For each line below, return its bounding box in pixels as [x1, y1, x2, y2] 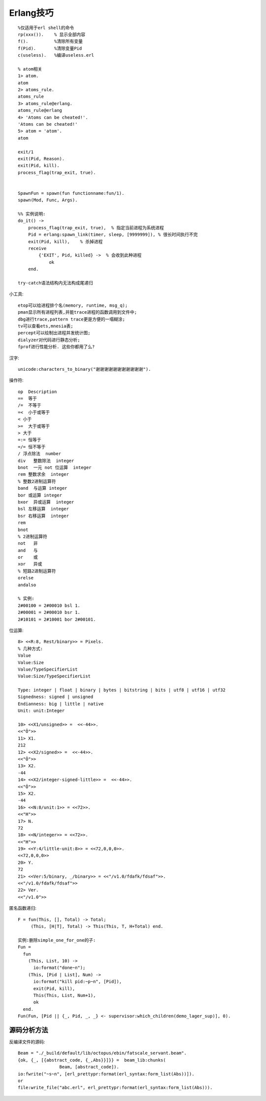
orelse [18, 575, 34, 581]
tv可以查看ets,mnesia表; [18, 323, 73, 329]
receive [28, 246, 47, 251]
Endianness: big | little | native [18, 701, 104, 707]
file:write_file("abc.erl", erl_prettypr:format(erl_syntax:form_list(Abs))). [18, 1085, 213, 1091]
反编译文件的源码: [9, 1038, 45, 1045]
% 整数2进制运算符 [18, 478, 56, 484]
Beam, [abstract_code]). [59, 1064, 119, 1070]
